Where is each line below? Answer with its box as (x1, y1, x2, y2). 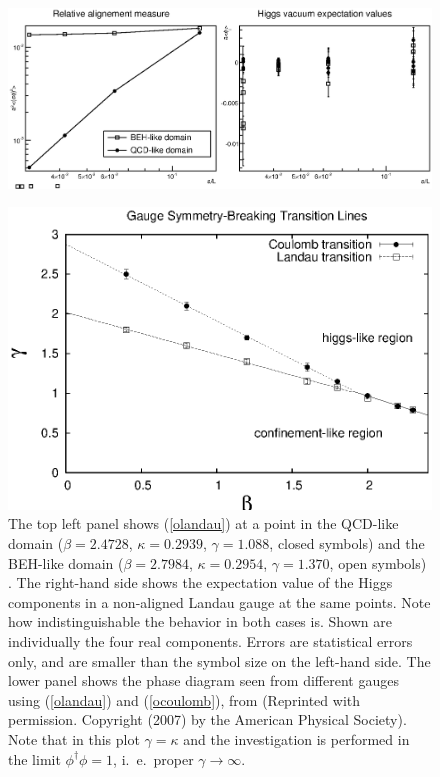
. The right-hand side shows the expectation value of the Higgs (8, 572, 393, 593)
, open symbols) (329, 552, 427, 573)
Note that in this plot (8, 729, 140, 750)
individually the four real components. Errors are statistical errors (8, 631, 413, 652)
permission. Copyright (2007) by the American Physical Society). (8, 709, 407, 730)
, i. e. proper (113, 748, 194, 769)
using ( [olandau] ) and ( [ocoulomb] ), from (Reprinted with (8, 689, 361, 710)
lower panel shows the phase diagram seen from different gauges (8, 670, 399, 691)
